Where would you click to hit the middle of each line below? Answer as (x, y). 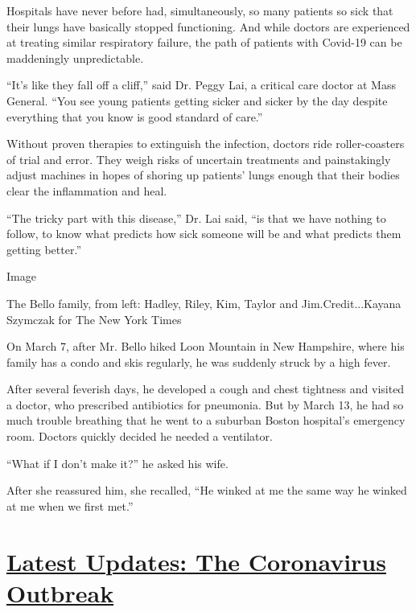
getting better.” (44, 249)
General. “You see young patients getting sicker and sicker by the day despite (197, 100)
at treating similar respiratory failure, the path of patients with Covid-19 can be (204, 42)
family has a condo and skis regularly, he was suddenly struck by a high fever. (199, 361)
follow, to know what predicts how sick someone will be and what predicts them (204, 234)
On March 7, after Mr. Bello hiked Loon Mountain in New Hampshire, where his (206, 346)
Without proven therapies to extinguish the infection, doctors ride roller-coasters (206, 144)
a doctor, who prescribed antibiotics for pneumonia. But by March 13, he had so (205, 404)
